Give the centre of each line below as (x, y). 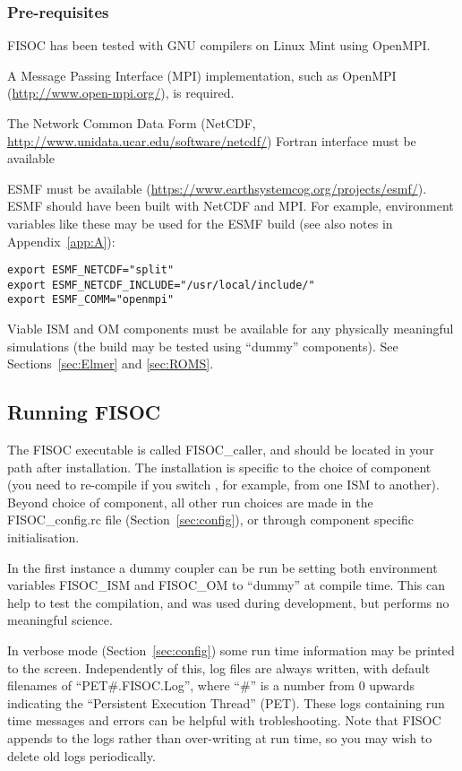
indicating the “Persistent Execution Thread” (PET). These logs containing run (226, 702)
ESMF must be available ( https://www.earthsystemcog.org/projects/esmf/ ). (217, 188)
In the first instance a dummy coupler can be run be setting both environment (222, 567)
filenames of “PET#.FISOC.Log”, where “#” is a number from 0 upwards (211, 685)
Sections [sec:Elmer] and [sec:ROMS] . (111, 364)
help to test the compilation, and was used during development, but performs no (228, 602)
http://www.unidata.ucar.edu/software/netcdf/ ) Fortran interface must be (212, 140)
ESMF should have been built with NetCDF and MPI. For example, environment (231, 206)
